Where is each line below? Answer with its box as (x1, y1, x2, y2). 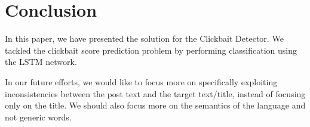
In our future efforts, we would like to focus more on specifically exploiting (5, 75, 278, 88)
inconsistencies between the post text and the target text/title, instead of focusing (5, 87, 306, 100)
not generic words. (5, 110, 72, 123)
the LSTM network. (5, 55, 77, 68)
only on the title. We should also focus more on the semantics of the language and (5, 99, 306, 111)
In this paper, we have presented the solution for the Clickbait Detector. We (5, 32, 284, 45)
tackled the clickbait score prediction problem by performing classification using (5, 44, 297, 56)
